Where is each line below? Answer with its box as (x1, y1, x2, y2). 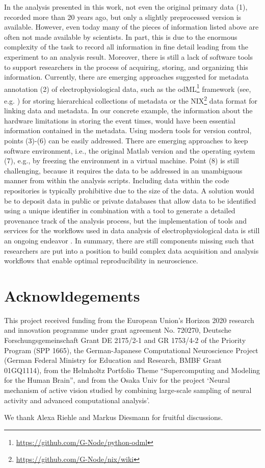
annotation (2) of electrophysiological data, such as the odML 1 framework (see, (4, 82, 251, 94)
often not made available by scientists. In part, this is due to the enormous (4, 31, 237, 42)
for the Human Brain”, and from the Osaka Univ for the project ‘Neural (4, 375, 230, 385)
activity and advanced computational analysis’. (4, 395, 150, 405)
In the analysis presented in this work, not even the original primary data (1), (4, 2, 248, 12)
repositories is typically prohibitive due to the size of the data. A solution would (4, 185, 254, 195)
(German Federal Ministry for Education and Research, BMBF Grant (4, 355, 222, 365)
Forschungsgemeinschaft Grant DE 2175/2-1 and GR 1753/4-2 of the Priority (4, 335, 246, 346)
